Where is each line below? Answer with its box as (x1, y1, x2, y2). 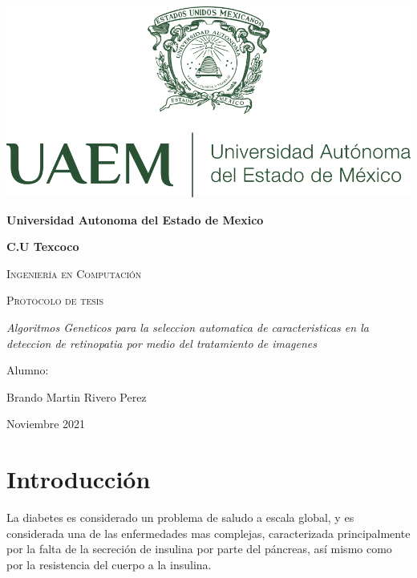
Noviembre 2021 (6, 415, 86, 432)
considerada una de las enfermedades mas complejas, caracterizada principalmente (6, 524, 411, 541)
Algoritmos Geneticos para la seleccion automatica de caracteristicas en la (6, 319, 369, 336)
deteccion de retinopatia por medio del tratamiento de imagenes (6, 334, 317, 351)
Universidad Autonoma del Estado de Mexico (6, 211, 264, 228)
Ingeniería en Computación (6, 265, 142, 281)
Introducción (6, 463, 151, 495)
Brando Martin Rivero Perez (6, 388, 147, 405)
